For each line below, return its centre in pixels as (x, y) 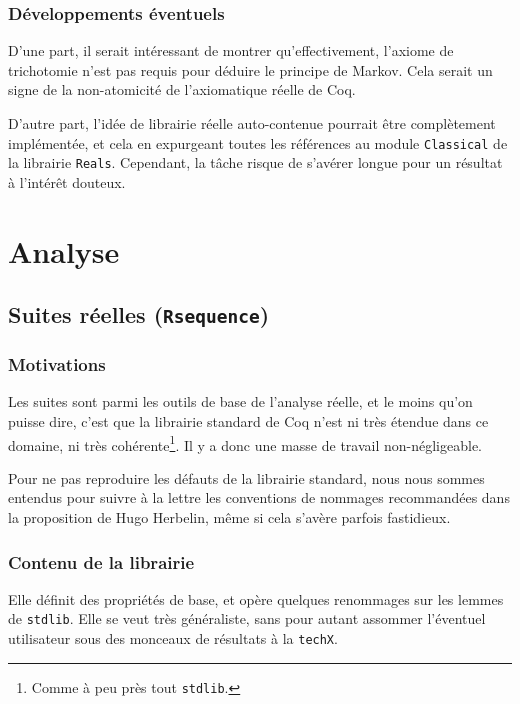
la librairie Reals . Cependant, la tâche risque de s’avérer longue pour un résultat (255, 162)
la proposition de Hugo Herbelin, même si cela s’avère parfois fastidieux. (229, 517)
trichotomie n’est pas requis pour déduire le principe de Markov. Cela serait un (250, 69)
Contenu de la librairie (101, 561)
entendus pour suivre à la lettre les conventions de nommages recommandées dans (259, 497)
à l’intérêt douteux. (67, 181)
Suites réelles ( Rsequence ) (139, 314)
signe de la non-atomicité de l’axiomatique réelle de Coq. (182, 89)
